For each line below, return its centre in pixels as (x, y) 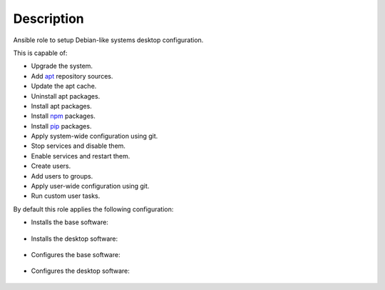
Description (49, 19)
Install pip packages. (61, 126)
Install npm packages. (63, 116)
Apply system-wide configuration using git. (94, 136)
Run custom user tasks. (66, 196)
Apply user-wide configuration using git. (90, 186)
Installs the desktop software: (74, 239)
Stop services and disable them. (78, 146)
